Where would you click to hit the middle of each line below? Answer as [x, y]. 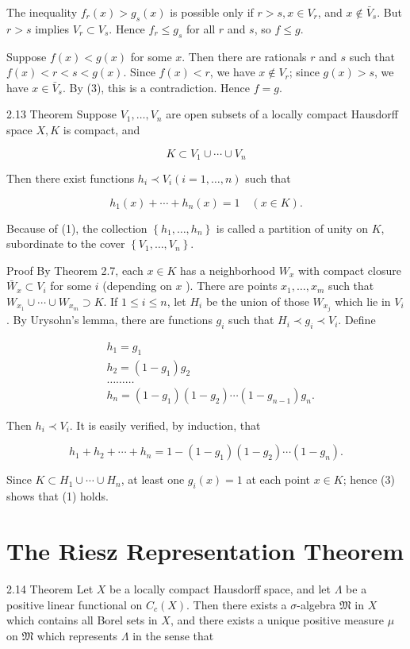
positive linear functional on [75, 604]
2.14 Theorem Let [50, 588]
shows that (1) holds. [57, 496]
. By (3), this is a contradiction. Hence [156, 87]
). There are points [232, 286]
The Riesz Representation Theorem [205, 550]
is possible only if [212, 12]
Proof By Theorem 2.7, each [75, 270]
